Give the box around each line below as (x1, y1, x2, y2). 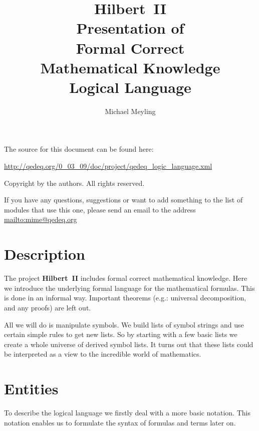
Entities (4, 378, 59, 399)
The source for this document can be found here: (4, 144, 154, 154)
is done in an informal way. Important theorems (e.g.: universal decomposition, (4, 292, 246, 303)
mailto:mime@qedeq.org (4, 214, 77, 225)
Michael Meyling (105, 105, 156, 116)
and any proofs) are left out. (4, 302, 91, 312)
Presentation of (76, 18, 184, 38)
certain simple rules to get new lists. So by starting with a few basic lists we (4, 329, 237, 340)
